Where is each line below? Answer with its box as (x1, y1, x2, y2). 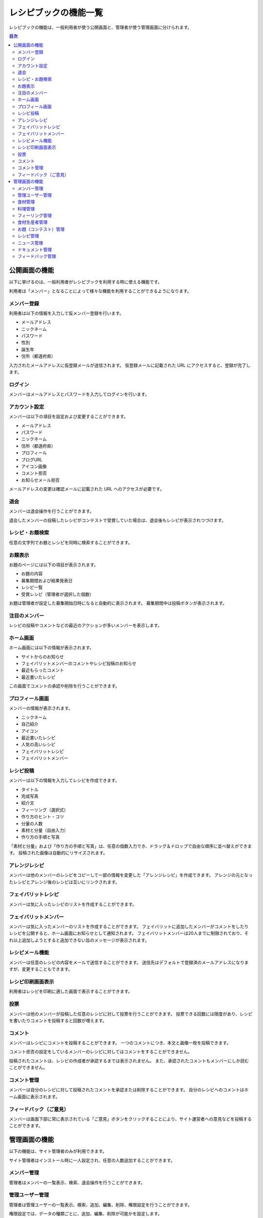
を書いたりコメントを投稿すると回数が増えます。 (9, 1017, 107, 1023)
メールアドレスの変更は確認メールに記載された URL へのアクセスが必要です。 (9, 486, 165, 492)
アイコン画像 (21, 463, 47, 470)
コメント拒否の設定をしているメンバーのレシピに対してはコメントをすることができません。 (9, 1049, 192, 1055)
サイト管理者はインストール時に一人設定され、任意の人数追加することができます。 (9, 1157, 175, 1163)
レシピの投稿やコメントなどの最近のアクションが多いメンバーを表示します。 (9, 623, 162, 628)
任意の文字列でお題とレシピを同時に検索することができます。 (9, 539, 132, 545)
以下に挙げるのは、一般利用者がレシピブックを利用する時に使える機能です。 (9, 279, 163, 285)
